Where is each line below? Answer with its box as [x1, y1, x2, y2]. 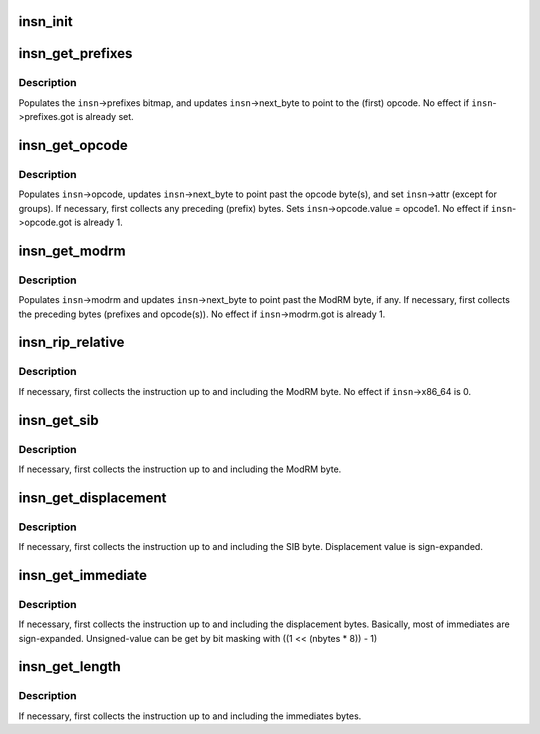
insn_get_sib [18, 411, 99, 429]
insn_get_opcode [18, 136, 129, 154]
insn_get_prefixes [18, 45, 133, 62]
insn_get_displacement [18, 489, 167, 506]
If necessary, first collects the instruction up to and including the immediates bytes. [18, 710, 362, 722]
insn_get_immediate [18, 566, 148, 584]
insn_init [18, 13, 74, 30]
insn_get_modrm [18, 242, 126, 259]
